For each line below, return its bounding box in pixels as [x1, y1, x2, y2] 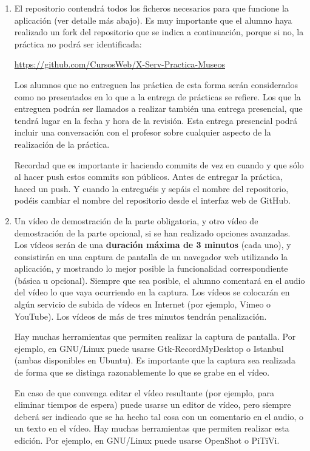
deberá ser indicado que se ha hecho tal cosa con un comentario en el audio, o [14, 410, 304, 422]
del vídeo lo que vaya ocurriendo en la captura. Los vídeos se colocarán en [14, 286, 290, 298]
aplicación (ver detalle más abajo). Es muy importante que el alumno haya [14, 13, 292, 26]
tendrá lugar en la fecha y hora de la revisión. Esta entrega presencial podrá [14, 114, 298, 126]
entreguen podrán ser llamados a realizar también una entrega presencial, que [14, 102, 303, 115]
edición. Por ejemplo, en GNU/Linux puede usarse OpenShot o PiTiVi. [14, 434, 280, 446]
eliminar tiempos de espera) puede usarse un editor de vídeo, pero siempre [14, 398, 291, 411]
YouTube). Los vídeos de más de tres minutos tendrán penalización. [14, 309, 267, 322]
